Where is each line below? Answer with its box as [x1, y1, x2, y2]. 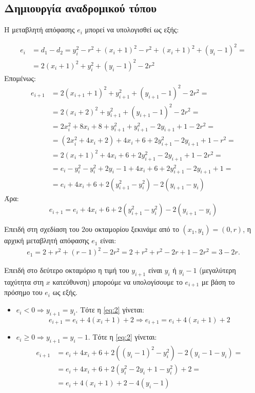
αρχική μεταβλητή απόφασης [4, 235, 89, 246]
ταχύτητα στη [4, 277, 44, 287]
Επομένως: [4, 72, 36, 83]
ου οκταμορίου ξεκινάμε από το [85, 224, 179, 234]
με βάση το [201, 277, 235, 287]
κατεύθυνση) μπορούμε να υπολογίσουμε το [52, 277, 183, 287]
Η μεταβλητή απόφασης [4, 24, 75, 35]
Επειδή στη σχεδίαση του [4, 224, 80, 234]
